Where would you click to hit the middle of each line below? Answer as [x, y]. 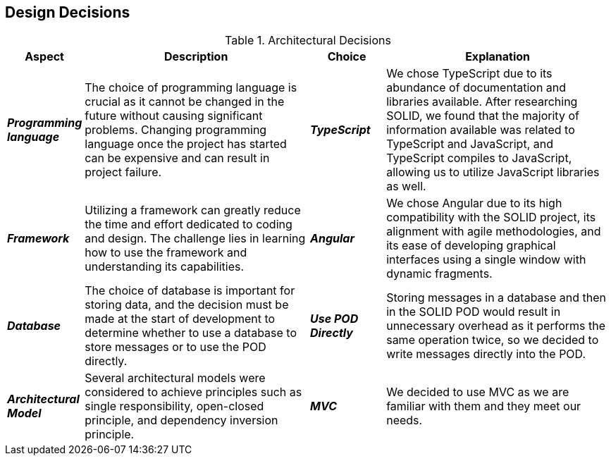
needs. [405, 420]
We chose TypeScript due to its [469, 74]
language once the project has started [186, 144]
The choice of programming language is [191, 88]
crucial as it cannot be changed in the [185, 102]
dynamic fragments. [439, 274]
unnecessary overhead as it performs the [496, 326]
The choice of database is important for [190, 291]
